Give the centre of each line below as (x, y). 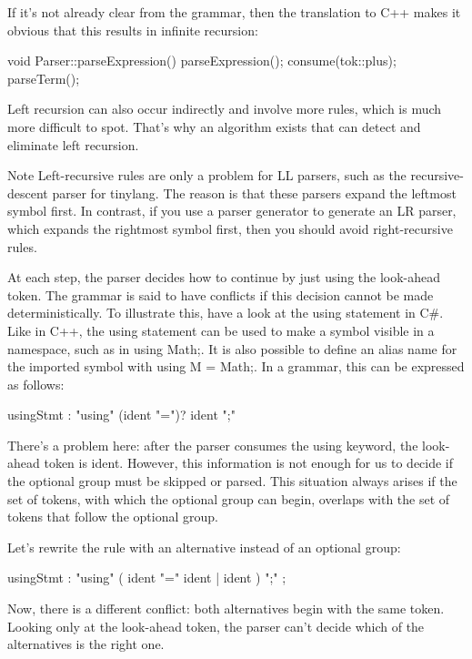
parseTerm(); (44, 78)
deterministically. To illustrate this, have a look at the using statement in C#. (226, 313)
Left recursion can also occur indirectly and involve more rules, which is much (225, 109)
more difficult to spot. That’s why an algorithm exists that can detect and (214, 126)
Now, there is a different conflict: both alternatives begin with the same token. (226, 608)
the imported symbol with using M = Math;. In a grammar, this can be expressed (236, 366)
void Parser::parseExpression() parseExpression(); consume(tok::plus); (202, 61)
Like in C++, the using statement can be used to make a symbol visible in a (221, 330)
